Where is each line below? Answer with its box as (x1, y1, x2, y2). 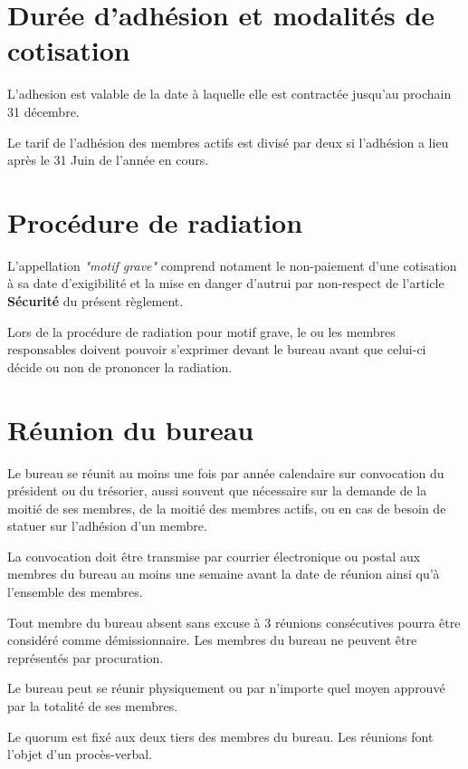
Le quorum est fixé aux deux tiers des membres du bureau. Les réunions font (7, 726, 434, 745)
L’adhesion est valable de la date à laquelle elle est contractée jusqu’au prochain (7, 84, 452, 103)
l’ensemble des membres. (7, 582, 143, 601)
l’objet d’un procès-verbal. (7, 745, 153, 764)
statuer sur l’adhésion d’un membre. (7, 516, 207, 535)
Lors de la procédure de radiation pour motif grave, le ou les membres (7, 322, 396, 341)
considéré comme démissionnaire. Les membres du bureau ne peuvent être (7, 630, 417, 649)
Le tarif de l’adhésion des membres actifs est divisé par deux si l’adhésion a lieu (7, 132, 449, 151)
